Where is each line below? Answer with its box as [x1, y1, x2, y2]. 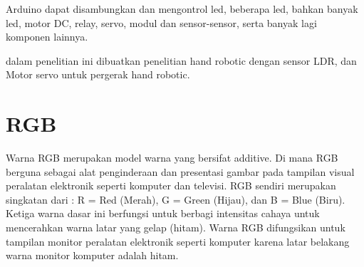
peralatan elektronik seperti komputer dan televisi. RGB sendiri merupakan [6, 178, 336, 193]
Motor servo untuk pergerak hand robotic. [6, 67, 190, 82]
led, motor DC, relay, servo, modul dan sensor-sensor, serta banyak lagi [6, 15, 317, 30]
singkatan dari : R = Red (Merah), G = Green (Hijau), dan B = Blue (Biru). [6, 192, 345, 206]
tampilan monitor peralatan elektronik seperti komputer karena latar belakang [6, 234, 350, 248]
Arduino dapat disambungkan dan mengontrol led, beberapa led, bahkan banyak [6, 1, 358, 16]
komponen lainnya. [6, 29, 88, 44]
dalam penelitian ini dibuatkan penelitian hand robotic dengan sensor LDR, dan [6, 53, 357, 68]
